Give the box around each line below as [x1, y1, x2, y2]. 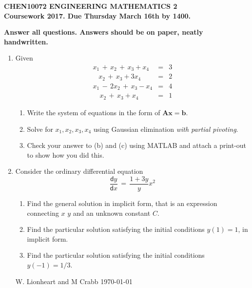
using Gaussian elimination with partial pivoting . [93, 123, 238, 134]
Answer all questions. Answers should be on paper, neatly [4, 27, 203, 37]
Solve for [27, 123, 53, 134]
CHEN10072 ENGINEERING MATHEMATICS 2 [4, 1, 177, 11]
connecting [27, 207, 59, 218]
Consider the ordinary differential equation [15, 166, 143, 176]
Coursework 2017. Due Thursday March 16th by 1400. [4, 10, 191, 21]
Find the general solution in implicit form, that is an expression [27, 198, 217, 208]
